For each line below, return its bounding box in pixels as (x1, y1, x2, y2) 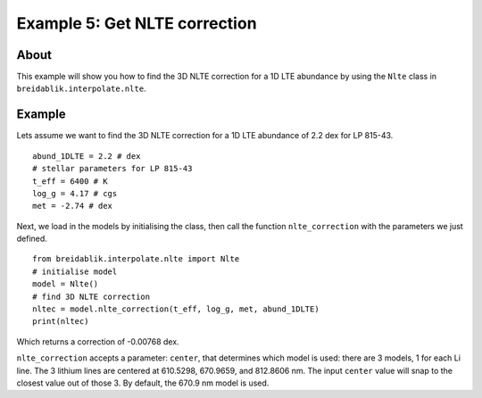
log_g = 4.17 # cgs (32, 188, 118, 198)
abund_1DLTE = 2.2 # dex (32, 151, 141, 161)
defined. (16, 233, 48, 245)
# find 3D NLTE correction (32, 291, 151, 302)
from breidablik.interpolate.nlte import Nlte (32, 254, 240, 264)
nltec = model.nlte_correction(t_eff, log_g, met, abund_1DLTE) (32, 304, 320, 314)
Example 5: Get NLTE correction (16, 13, 258, 33)
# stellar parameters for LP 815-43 (32, 163, 193, 174)
